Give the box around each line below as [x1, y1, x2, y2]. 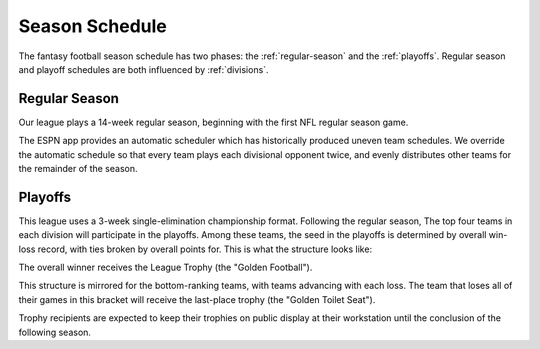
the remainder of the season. [18, 163, 138, 175]
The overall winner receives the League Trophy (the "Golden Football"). [18, 261, 313, 274]
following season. [18, 326, 92, 338]
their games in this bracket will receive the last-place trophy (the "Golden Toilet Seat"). [18, 293, 376, 305]
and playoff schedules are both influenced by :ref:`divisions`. [18, 63, 269, 75]
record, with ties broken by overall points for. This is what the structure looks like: [37, 243, 373, 255]
